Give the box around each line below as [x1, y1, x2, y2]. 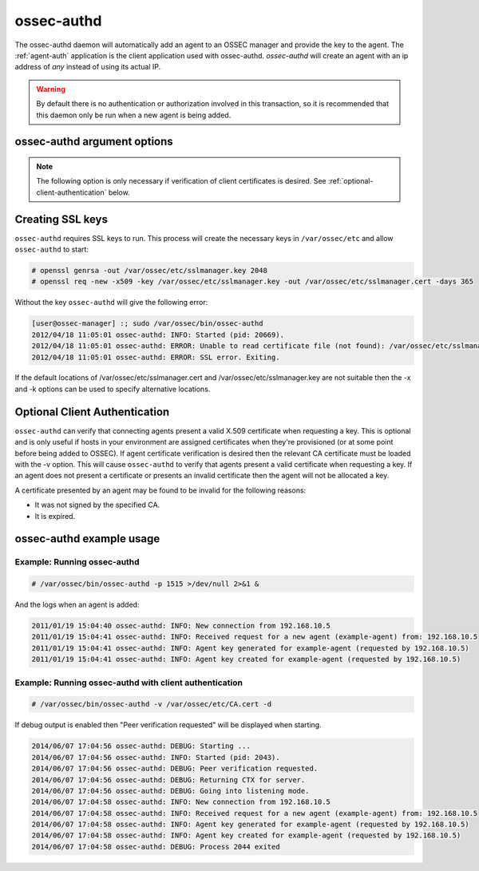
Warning [36, 84, 65, 93]
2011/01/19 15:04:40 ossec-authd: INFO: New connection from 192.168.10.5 [31, 621, 331, 631]
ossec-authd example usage [14, 532, 160, 546]
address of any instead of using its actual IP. [14, 62, 161, 72]
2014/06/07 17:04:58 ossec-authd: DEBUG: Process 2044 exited [31, 842, 280, 851]
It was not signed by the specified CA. [34, 500, 160, 510]
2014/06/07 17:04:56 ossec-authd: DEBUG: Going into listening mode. [31, 786, 310, 795]
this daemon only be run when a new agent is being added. [36, 110, 232, 120]
